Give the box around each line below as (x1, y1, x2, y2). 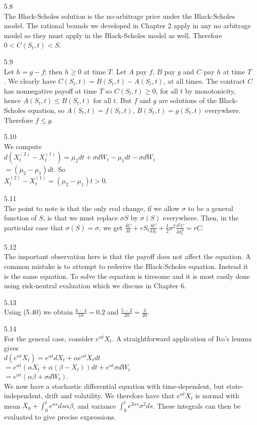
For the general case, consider (4, 333, 93, 343)
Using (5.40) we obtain (4, 307, 73, 317)
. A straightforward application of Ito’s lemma (112, 333, 252, 343)
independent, (4, 390, 43, 401)
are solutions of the (159, 95, 217, 106)
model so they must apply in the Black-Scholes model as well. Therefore (4, 30, 222, 40)
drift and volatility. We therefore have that (45, 390, 174, 401)
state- (226, 380, 244, 391)
